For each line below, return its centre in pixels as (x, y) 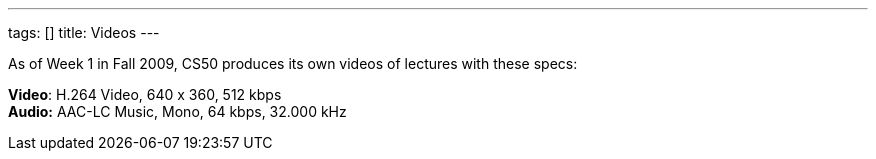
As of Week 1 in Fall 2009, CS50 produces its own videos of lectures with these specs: (293, 63)
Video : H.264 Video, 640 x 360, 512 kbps (145, 94)
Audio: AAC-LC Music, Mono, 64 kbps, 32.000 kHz (177, 111)
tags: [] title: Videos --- (84, 32)
